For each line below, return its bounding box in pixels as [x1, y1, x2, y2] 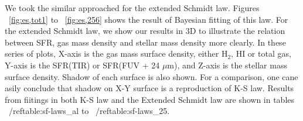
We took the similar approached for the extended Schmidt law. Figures [5, 2, 260, 13]
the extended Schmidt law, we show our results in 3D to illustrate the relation [5, 25, 285, 37]
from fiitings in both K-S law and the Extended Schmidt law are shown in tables [5, 93, 295, 105]
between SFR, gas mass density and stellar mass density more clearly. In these [5, 36, 286, 48]
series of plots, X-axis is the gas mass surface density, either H [5, 47, 228, 60]
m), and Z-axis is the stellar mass [167, 58, 287, 71]
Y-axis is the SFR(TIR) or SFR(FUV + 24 [5, 58, 160, 71]
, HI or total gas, [231, 47, 291, 60]
